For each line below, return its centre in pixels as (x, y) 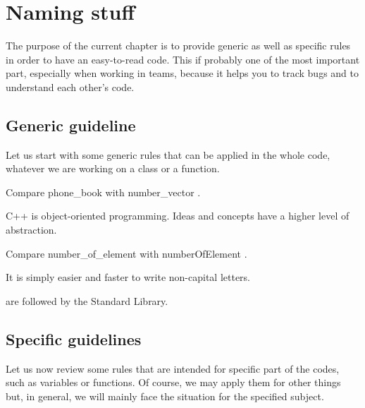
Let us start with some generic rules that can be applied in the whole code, (168, 154)
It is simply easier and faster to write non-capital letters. (128, 277)
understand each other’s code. (70, 86)
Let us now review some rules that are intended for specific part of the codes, (173, 368)
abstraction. (31, 230)
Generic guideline (71, 125)
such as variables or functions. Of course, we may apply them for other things (173, 382)
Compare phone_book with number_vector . (103, 192)
